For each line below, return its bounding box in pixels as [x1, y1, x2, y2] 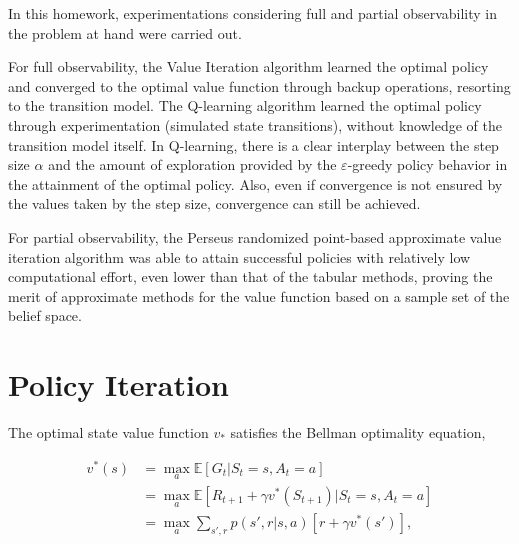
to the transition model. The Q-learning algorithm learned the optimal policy [8, 95, 482, 116]
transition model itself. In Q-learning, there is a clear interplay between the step [8, 134, 499, 155]
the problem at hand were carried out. [8, 22, 242, 43]
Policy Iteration [8, 364, 229, 405]
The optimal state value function [8, 422, 209, 443]
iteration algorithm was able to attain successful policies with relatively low [8, 246, 471, 267]
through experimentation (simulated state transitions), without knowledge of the [8, 114, 502, 135]
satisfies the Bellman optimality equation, [230, 422, 486, 443]
